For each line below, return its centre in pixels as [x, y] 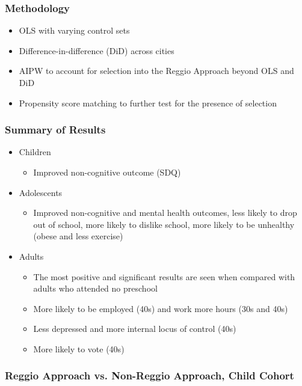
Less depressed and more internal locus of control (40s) [135, 329]
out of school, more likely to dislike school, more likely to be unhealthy [164, 224]
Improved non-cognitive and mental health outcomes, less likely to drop [165, 213]
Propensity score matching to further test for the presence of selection [148, 103]
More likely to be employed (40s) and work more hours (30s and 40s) [161, 308]
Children [35, 152]
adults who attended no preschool [95, 288]
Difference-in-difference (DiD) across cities [97, 50]
